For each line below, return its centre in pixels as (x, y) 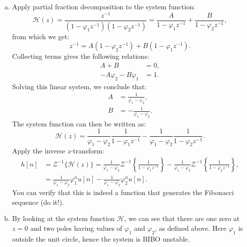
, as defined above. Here (191, 228)
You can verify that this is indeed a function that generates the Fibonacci (123, 192)
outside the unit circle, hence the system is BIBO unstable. (101, 238)
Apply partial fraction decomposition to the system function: (104, 6)
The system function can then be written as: (79, 123)
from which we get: (41, 36)
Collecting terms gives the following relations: (81, 56)
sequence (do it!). (38, 202)
